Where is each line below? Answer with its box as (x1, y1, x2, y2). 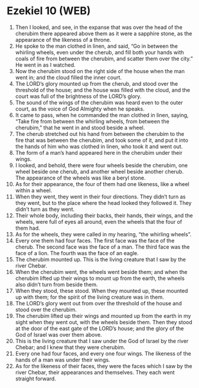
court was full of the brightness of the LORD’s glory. (15, 93, 142, 100)
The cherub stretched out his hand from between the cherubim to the (15, 130, 185, 137)
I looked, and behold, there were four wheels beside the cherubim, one (15, 161, 188, 169)
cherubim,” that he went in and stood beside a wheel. (15, 124, 145, 131)
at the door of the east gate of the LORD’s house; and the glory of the (15, 325, 184, 332)
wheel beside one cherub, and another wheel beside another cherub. (15, 168, 184, 175)
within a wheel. (15, 187, 53, 194)
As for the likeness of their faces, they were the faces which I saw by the (15, 362, 193, 370)
